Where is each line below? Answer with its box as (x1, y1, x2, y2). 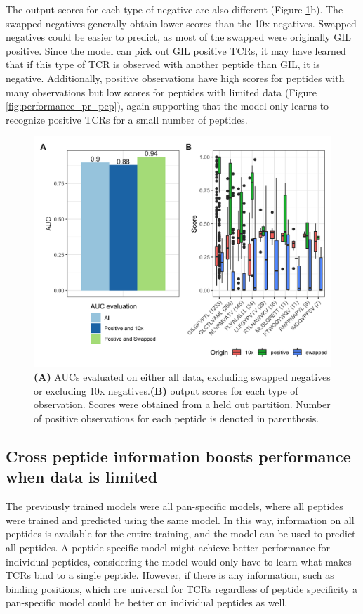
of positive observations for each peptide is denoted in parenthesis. (34, 411, 319, 426)
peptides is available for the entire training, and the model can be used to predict (6, 526, 356, 541)
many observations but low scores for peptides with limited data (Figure (6, 84, 317, 99)
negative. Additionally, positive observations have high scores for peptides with (6, 70, 345, 85)
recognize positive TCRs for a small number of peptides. (6, 112, 248, 126)
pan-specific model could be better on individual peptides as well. (6, 595, 288, 610)
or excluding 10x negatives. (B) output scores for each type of (34, 383, 298, 398)
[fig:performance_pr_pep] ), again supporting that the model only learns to (6, 98, 329, 113)
